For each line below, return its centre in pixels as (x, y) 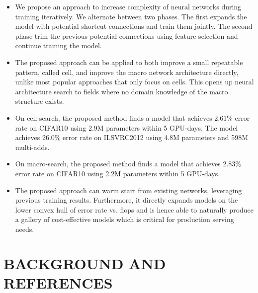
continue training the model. (58, 45)
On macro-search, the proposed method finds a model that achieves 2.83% (128, 164)
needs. (25, 229)
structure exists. (40, 101)
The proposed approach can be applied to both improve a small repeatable (129, 62)
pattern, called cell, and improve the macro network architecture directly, (127, 72)
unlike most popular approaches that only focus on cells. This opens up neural (134, 82)
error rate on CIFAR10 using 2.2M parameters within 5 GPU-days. (118, 173)
